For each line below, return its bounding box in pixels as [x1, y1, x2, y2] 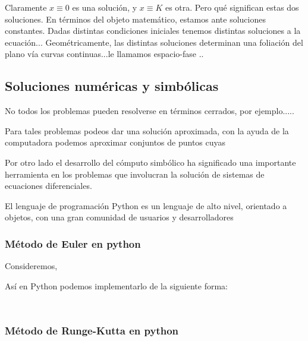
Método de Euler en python [5, 236, 141, 251]
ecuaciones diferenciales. [5, 179, 92, 192]
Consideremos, [5, 260, 58, 272]
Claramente [5, 1, 47, 13]
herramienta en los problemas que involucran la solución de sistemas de [5, 168, 265, 180]
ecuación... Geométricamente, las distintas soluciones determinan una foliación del [5, 36, 303, 48]
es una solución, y [72, 1, 137, 13]
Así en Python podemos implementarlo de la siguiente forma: [5, 279, 228, 292]
